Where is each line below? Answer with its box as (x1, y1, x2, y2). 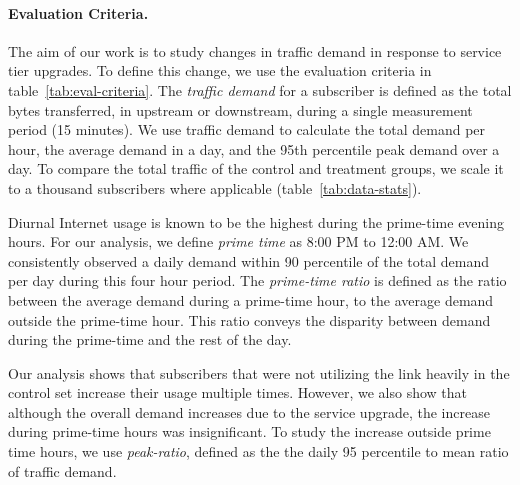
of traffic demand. (8, 460, 117, 481)
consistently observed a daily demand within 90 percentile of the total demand (8, 250, 489, 271)
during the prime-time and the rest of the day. (8, 329, 292, 350)
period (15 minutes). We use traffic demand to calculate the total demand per (8, 119, 486, 140)
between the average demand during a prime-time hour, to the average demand (8, 289, 494, 310)
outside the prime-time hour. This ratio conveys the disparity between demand (8, 309, 491, 330)
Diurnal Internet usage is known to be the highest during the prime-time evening (8, 211, 505, 232)
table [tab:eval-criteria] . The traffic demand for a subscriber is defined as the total (8, 79, 512, 100)
